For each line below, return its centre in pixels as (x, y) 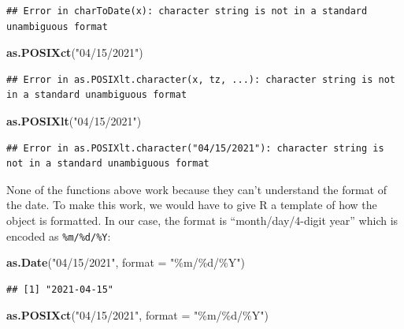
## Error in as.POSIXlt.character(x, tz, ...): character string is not (201, 79)
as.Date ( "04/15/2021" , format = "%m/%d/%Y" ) (126, 262)
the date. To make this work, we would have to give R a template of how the (192, 205)
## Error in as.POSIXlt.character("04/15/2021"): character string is (195, 148)
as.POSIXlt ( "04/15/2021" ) (74, 120)
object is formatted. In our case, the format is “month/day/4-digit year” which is (202, 220)
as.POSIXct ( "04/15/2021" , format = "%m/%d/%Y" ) (137, 315)
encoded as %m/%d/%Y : (59, 236)
